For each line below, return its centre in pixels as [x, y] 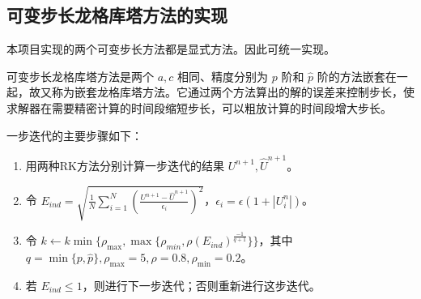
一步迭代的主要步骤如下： [74, 135]
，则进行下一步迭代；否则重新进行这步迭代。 [201, 285]
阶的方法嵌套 [351, 76]
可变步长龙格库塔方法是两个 [80, 76]
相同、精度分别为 [223, 76]
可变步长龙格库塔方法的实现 [117, 15]
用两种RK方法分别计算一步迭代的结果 [125, 165]
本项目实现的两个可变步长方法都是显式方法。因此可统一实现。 [171, 49]
